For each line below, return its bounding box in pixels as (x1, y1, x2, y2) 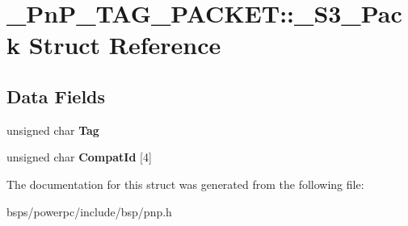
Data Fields (6, 83, 106, 108)
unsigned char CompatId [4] (6, 149, 152, 165)
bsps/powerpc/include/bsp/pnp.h (6, 203, 172, 220)
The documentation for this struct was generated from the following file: (6, 175, 364, 192)
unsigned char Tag (6, 121, 99, 138)
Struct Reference (28, 28, 221, 61)
